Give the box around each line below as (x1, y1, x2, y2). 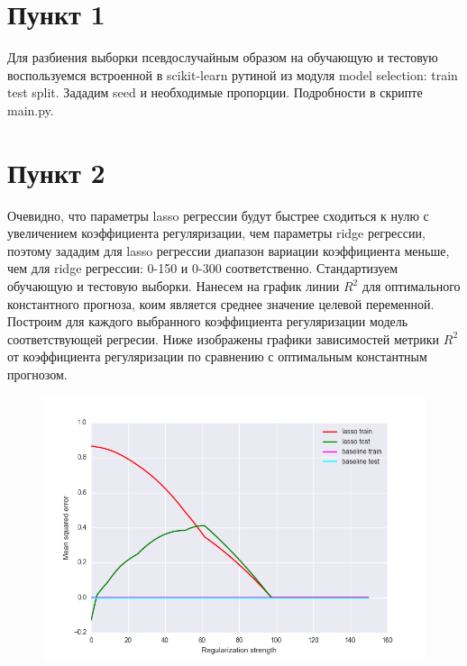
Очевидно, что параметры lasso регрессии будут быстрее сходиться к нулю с (7, 205, 429, 224)
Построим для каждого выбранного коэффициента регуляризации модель (7, 312, 408, 331)
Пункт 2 (7, 153, 105, 190)
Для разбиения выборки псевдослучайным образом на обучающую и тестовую (7, 48, 438, 67)
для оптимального (362, 277, 461, 295)
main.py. (7, 100, 54, 119)
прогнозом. (7, 364, 68, 383)
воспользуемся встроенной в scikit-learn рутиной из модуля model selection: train (7, 65, 458, 84)
